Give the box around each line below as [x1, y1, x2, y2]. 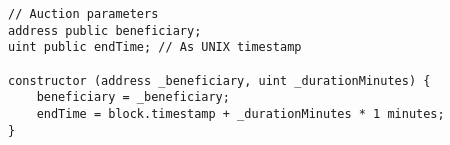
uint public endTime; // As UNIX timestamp [8, 40, 302, 55]
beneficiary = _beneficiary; [36, 90, 230, 105]
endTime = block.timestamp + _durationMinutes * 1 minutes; [36, 106, 445, 121]
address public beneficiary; [8, 23, 202, 38]
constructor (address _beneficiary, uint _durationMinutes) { [8, 73, 431, 88]
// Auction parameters [8, 7, 159, 21]
